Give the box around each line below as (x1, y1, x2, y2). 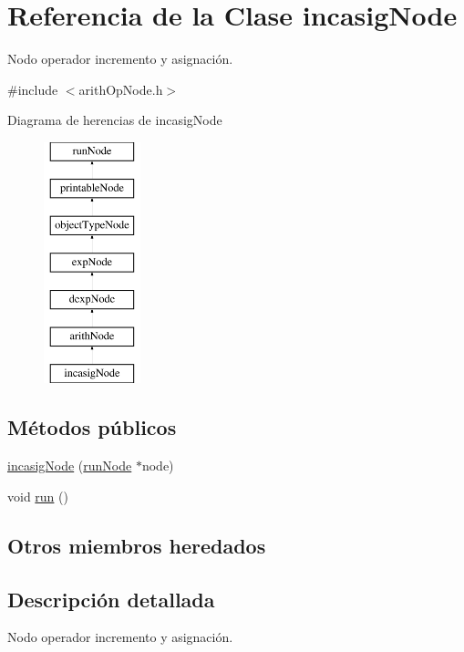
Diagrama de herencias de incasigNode (7, 110, 222, 129)
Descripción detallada (7, 585, 215, 613)
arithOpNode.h (78, 79, 163, 98)
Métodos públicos (7, 413, 177, 441)
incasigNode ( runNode (7, 456, 132, 475)
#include (7, 79, 58, 98)
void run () (7, 486, 68, 505)
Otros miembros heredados (7, 531, 266, 559)
